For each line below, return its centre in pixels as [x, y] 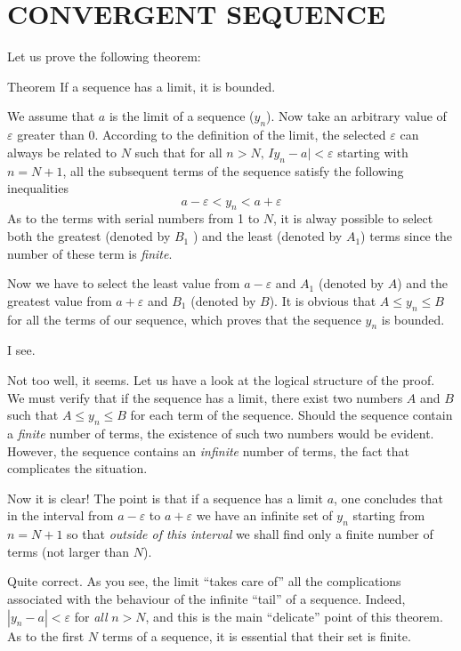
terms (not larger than [69, 551]
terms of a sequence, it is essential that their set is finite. [256, 635]
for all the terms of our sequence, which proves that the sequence [184, 319]
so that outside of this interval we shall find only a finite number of [250, 534]
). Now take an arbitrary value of [356, 116]
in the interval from [61, 515]
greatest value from [60, 300]
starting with [373, 152]
